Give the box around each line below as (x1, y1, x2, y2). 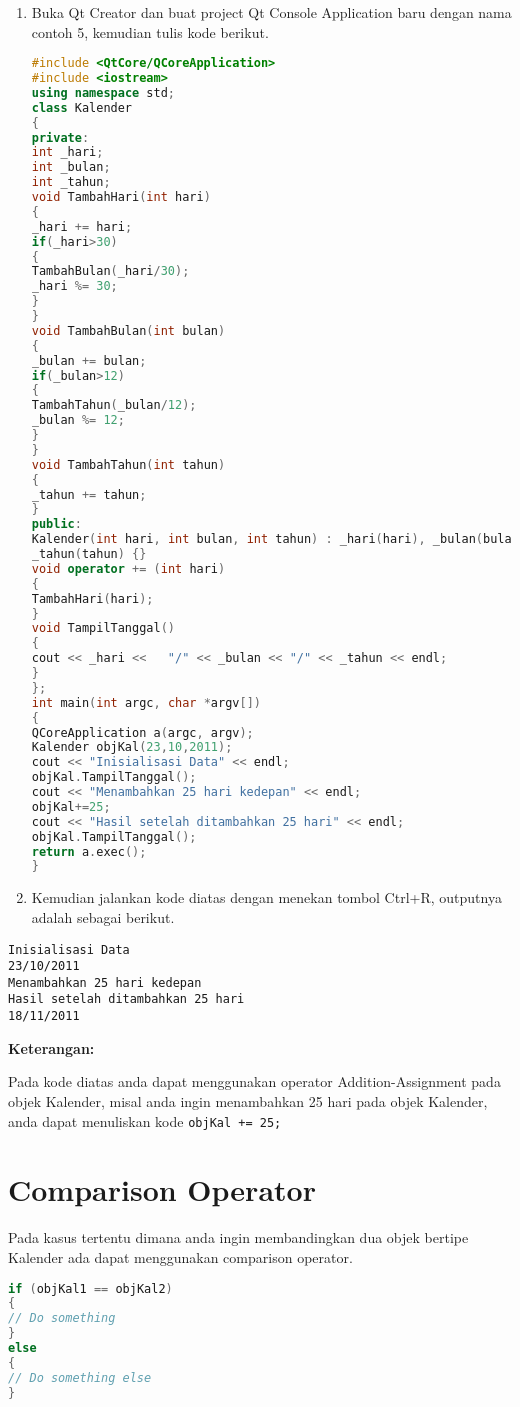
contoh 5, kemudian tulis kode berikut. (31, 21, 269, 42)
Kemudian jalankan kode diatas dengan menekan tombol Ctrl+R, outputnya (31, 887, 502, 908)
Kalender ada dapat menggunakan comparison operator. (8, 1246, 353, 1267)
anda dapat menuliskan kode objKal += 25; (8, 1110, 282, 1131)
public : (31, 517, 82, 532)
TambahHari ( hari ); (31, 591, 154, 606)
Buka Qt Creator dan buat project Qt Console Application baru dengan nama (31, 2, 512, 22)
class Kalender (31, 100, 133, 115)
